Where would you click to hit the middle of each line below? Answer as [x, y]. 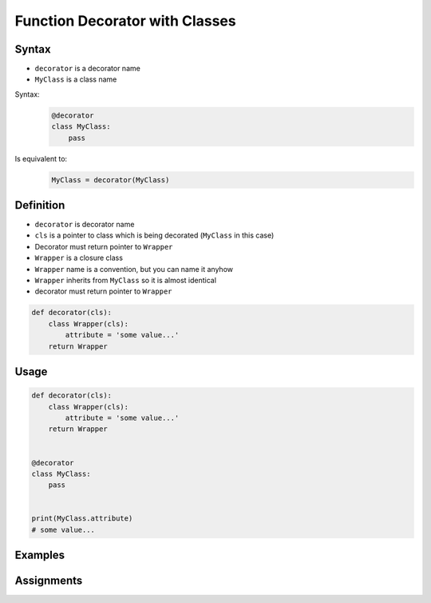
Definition [40, 205]
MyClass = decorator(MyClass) [111, 180]
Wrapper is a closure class [79, 258]
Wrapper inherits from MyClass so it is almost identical [126, 281]
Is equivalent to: [41, 158]
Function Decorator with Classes [125, 21]
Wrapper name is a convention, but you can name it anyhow [134, 269]
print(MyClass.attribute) [82, 519]
